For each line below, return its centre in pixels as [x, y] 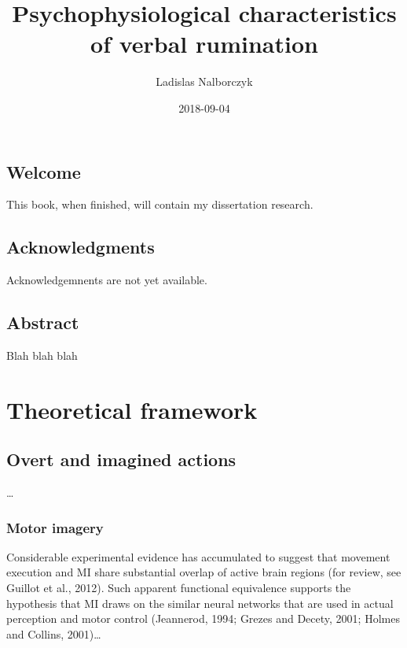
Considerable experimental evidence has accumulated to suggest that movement [198, 556]
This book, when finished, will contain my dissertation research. [160, 204]
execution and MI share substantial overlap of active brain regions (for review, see [204, 572]
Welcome [44, 171]
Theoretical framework [132, 409]
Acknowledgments [81, 247]
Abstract [43, 322]
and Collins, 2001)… [54, 633]
